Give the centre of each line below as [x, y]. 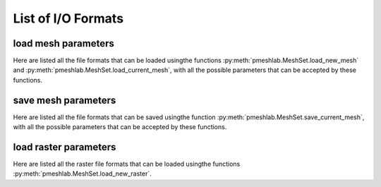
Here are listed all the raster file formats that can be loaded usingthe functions [127, 164]
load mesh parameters [64, 43]
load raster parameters [65, 147]
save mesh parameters [65, 100]
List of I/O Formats [68, 18]
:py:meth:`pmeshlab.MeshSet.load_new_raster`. [82, 174]
